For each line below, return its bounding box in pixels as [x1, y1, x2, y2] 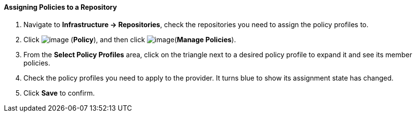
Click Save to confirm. [23, 88, 95, 97]
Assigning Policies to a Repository [4, 3, 117, 11]
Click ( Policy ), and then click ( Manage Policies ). [23, 35, 236, 44]
